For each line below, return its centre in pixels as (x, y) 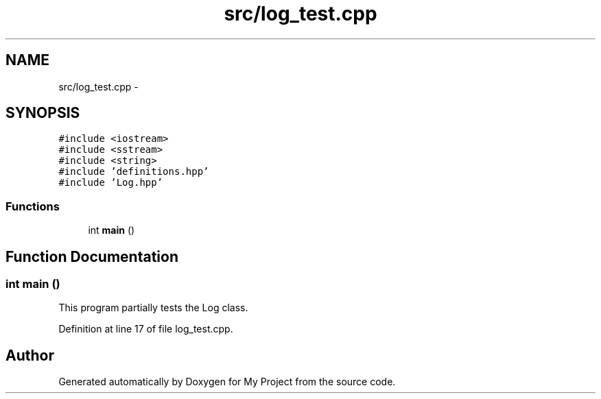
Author (30, 355)
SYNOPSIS (43, 113)
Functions (33, 206)
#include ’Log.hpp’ (111, 183)
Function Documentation (92, 256)
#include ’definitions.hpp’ (134, 172)
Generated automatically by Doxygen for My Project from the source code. (227, 382)
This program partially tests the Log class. (153, 308)
